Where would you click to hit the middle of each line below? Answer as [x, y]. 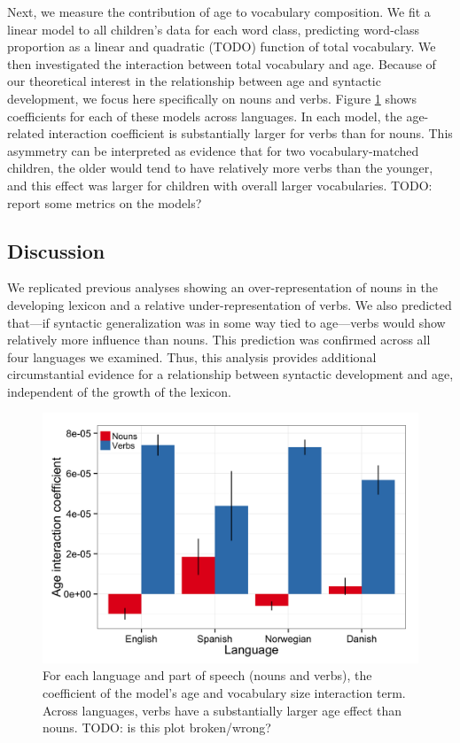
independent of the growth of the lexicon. [119, 391]
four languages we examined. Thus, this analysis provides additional [192, 356]
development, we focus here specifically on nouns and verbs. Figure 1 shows [212, 98]
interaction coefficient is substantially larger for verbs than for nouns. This [250, 133]
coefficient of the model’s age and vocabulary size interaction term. [224, 693]
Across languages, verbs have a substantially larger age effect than [222, 710]
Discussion [56, 250]
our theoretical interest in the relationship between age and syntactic [194, 81]
